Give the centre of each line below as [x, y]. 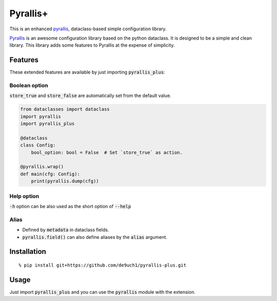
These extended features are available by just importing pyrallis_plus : [87, 72]
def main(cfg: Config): [50, 174]
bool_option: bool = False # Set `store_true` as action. [107, 152]
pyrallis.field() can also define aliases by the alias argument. [95, 237]
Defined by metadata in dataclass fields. [66, 230]
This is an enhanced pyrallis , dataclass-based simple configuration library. [88, 29]
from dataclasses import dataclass [65, 109]
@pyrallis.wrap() [42, 167]
